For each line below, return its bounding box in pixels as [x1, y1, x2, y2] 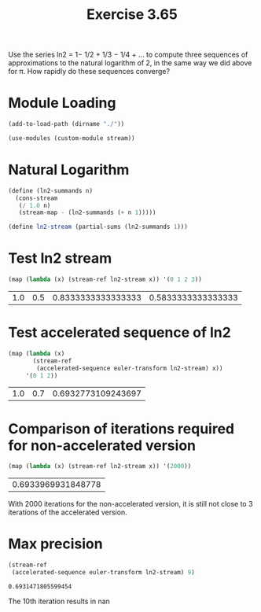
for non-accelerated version [8, 437, 197, 454]
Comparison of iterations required [8, 419, 234, 437]
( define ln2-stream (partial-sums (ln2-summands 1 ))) [8, 223, 189, 231]
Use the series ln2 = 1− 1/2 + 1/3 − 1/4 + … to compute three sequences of [8, 50, 248, 60]
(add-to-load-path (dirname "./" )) [8, 120, 125, 128]
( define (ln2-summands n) [8, 186, 93, 194]
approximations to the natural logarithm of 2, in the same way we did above [8, 58, 252, 68]
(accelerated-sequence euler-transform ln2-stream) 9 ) [11, 569, 195, 577]
